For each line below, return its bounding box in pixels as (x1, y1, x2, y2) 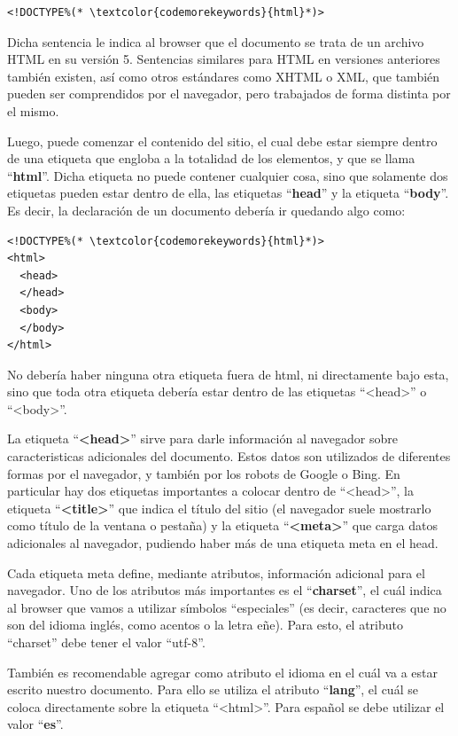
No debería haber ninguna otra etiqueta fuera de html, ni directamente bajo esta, (7, 364, 449, 383)
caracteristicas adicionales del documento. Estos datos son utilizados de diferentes (7, 447, 451, 466)
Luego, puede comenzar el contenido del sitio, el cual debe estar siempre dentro (7, 131, 438, 150)
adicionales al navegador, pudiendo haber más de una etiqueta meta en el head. (7, 534, 439, 552)
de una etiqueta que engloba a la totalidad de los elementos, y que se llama (7, 149, 415, 168)
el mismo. (7, 101, 59, 120)
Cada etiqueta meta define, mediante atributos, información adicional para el (7, 563, 425, 582)
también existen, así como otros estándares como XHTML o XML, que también (7, 67, 440, 85)
